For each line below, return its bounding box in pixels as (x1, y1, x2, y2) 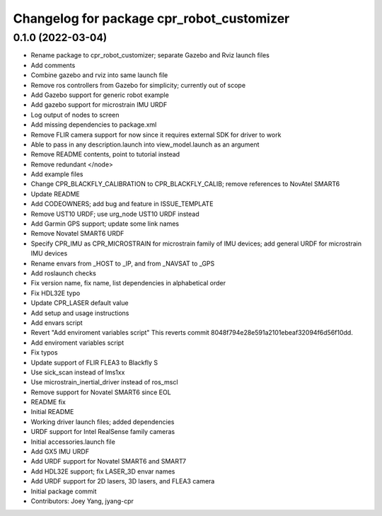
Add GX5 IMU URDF (30, 447, 90, 456)
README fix (30, 398, 66, 406)
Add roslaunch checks (30, 269, 97, 277)
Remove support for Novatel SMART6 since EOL (30, 388, 171, 396)
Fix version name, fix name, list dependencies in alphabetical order (30, 279, 226, 287)
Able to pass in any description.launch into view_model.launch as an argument (30, 140, 260, 149)
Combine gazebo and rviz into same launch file (30, 71, 168, 79)
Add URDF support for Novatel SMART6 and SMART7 (30, 457, 187, 466)
